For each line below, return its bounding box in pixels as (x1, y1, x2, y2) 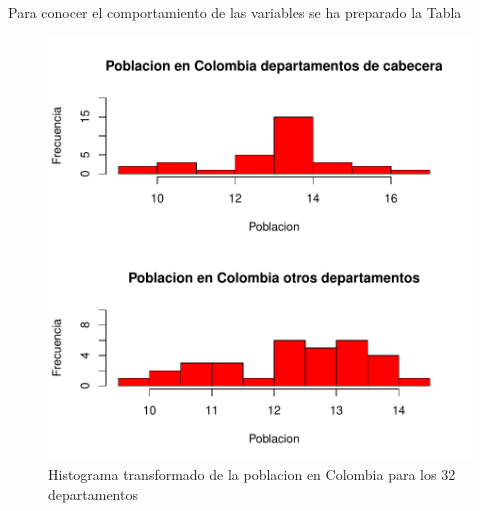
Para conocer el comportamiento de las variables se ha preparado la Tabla (8, 2, 462, 22)
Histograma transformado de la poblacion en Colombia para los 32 (48, 464, 456, 485)
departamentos (48, 483, 138, 504)
